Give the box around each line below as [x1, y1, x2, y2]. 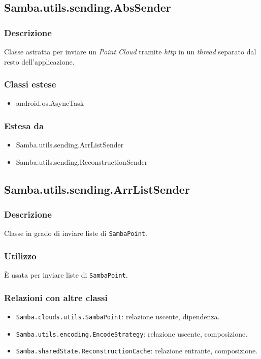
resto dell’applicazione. [4, 56, 75, 67]
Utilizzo [4, 249, 37, 262]
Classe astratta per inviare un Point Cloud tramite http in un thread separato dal [4, 46, 256, 56]
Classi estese [4, 78, 56, 91]
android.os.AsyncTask [16, 98, 84, 108]
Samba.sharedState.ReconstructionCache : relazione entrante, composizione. [16, 345, 258, 356]
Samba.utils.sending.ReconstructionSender [16, 156, 148, 167]
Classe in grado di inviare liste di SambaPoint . [4, 228, 147, 238]
